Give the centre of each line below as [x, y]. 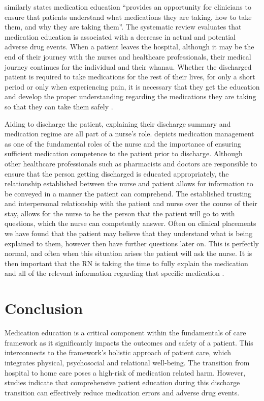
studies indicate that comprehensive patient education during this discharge [122, 382]
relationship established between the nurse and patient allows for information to [129, 183]
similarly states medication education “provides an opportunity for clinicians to [128, 7]
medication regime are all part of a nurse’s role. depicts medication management [129, 134]
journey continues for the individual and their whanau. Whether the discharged [128, 66]
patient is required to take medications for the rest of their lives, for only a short [130, 77]
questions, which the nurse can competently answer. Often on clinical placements [130, 223]
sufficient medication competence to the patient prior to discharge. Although [124, 153]
